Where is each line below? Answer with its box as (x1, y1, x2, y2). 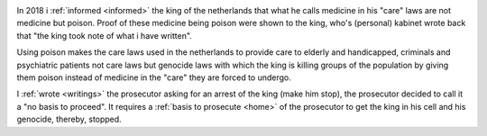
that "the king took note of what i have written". (16, 30, 193, 41)
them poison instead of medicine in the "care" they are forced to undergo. (16, 72, 292, 83)
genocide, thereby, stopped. (16, 113, 122, 125)
